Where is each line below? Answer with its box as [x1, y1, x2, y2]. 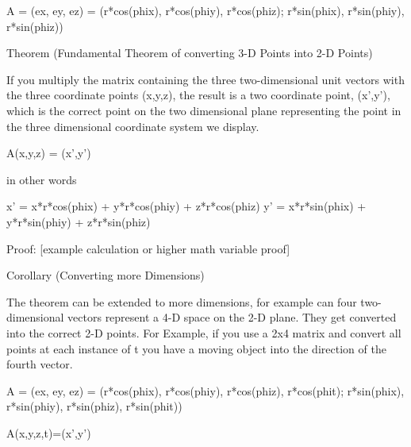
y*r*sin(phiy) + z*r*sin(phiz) [6, 213, 151, 229]
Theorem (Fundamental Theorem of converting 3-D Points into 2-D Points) [6, 44, 373, 61]
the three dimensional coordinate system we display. [6, 118, 259, 134]
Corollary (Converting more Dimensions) [6, 267, 205, 283]
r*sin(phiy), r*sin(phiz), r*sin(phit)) [6, 398, 182, 414]
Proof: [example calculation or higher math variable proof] [6, 240, 290, 256]
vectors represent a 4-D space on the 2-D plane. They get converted [67, 309, 397, 326]
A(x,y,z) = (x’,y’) [6, 145, 91, 161]
